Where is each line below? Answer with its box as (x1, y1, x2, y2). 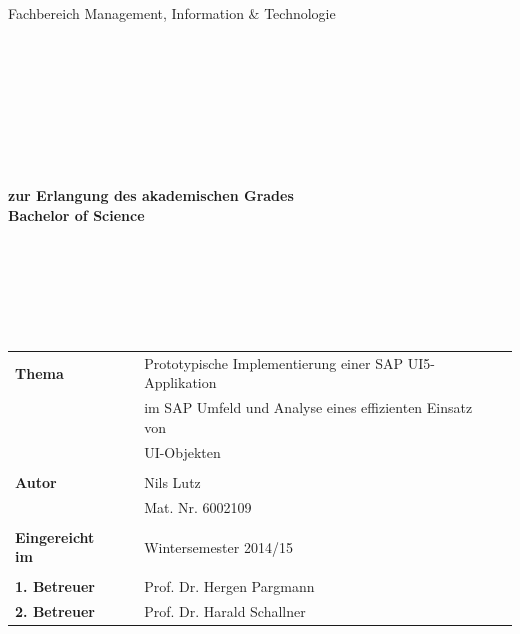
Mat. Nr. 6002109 (144, 496, 252, 517)
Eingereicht (15, 526, 95, 547)
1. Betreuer (15, 576, 95, 597)
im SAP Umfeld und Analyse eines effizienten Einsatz (144, 397, 473, 418)
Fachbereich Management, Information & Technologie (8, 3, 336, 23)
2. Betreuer (15, 601, 95, 622)
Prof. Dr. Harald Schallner (144, 601, 306, 622)
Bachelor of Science (8, 204, 145, 225)
